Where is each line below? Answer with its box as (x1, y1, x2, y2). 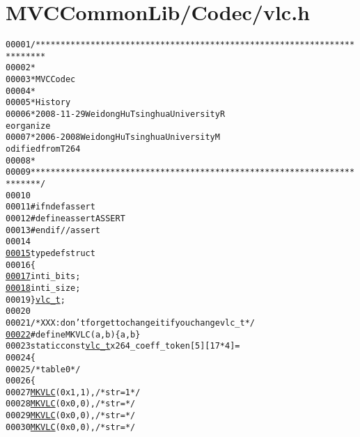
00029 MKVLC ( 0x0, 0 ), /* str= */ (6, 411, 136, 421)
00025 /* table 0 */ (6, 364, 81, 374)
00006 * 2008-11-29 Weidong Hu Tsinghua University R (6, 109, 226, 120)
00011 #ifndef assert (6, 202, 95, 212)
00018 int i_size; (6, 283, 81, 293)
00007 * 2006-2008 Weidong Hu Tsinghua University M (6, 132, 220, 143)
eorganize (6, 120, 51, 131)
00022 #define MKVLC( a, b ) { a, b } (6, 329, 141, 340)
